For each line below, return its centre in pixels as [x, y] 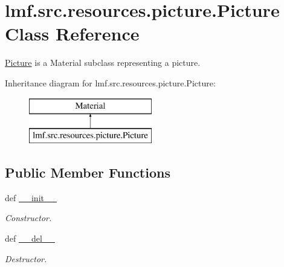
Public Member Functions [88, 172]
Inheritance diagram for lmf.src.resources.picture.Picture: [110, 82]
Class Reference [72, 34]
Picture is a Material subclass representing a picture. [103, 63]
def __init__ [31, 197]
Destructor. [26, 258]
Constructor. [28, 218]
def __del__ [30, 238]
